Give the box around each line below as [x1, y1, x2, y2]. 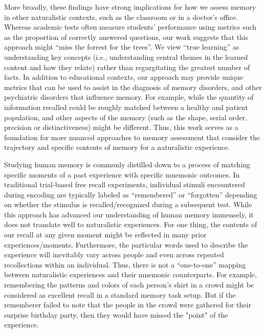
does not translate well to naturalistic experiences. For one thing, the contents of [4, 219, 257, 230]
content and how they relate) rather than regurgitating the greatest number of [4, 61, 250, 72]
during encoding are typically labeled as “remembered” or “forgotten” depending [4, 189, 257, 199]
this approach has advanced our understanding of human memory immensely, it [4, 209, 254, 219]
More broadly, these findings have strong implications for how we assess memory [4, 2, 256, 12]
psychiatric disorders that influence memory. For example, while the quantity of [4, 92, 254, 102]
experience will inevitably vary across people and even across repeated [4, 249, 224, 260]
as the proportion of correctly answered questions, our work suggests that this [4, 31, 249, 42]
